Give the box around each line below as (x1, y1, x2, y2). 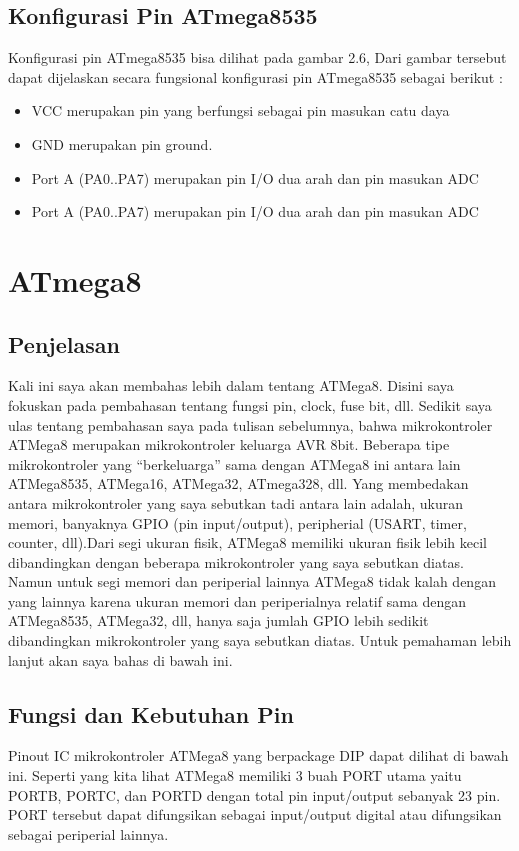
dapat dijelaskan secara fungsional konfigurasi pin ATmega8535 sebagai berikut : (8, 66, 503, 87)
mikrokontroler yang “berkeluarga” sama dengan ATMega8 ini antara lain (8, 453, 461, 474)
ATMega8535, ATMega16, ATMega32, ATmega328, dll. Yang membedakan (8, 473, 469, 494)
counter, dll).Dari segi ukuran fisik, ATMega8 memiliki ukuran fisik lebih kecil (8, 532, 487, 553)
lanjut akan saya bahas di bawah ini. (8, 649, 233, 670)
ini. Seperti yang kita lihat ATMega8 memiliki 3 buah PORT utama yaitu (8, 765, 462, 786)
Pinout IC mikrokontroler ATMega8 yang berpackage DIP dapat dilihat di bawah (8, 745, 509, 766)
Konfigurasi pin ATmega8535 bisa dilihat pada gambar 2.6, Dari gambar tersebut (8, 47, 507, 68)
